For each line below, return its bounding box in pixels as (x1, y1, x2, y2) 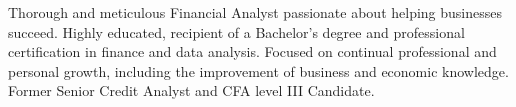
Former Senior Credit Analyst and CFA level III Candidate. (8, 80, 375, 101)
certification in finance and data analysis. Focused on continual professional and (8, 41, 497, 62)
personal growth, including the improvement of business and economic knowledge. (8, 60, 509, 81)
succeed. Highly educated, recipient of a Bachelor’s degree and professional (8, 21, 465, 42)
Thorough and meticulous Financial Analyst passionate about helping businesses (8, 2, 503, 22)
